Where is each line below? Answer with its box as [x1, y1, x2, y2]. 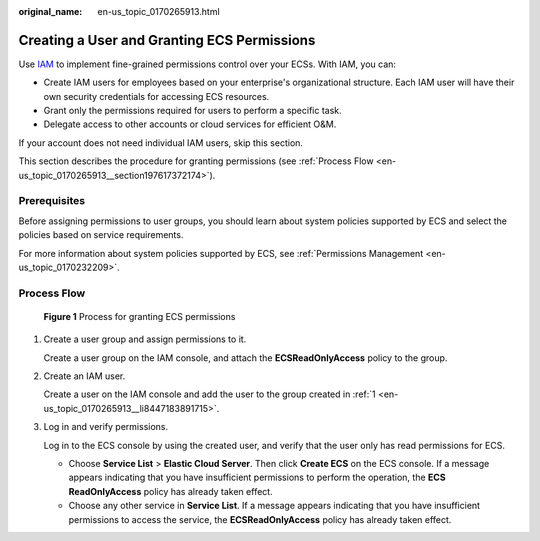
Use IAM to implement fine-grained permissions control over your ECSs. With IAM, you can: [18, 58, 397, 70]
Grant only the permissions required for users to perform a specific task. [43, 105, 342, 117]
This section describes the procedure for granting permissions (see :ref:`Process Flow [18, 155, 374, 167]
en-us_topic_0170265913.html [97, 6, 220, 17]
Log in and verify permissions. [43, 421, 169, 433]
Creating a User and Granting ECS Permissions [18, 31, 316, 49]
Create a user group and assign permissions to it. [43, 333, 247, 345]
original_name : [18, 6, 83, 17]
